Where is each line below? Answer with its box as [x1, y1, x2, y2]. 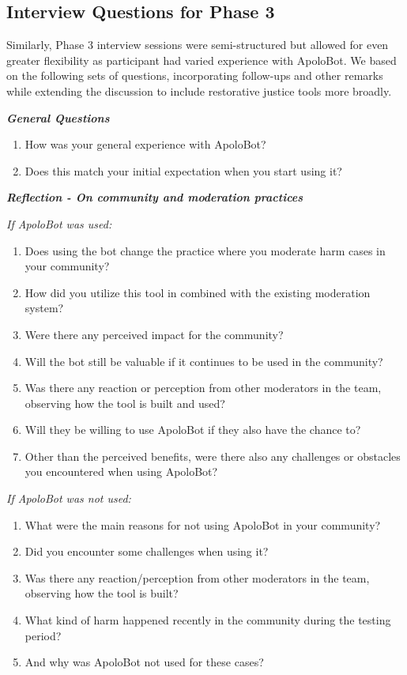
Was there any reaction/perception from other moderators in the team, [24, 569, 370, 586]
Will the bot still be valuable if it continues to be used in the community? [24, 353, 383, 369]
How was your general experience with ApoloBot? [24, 136, 266, 153]
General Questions [6, 109, 110, 126]
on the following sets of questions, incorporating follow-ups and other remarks [6, 67, 383, 84]
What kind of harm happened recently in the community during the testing [24, 612, 391, 628]
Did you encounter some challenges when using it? [24, 543, 269, 560]
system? [24, 300, 64, 316]
